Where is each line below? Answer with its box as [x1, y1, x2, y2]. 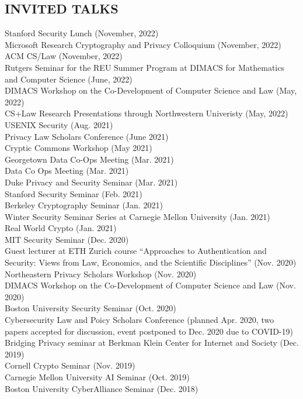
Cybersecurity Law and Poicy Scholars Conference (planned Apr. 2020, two [5, 314, 274, 326]
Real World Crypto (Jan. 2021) [5, 222, 117, 234]
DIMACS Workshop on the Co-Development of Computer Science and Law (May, [5, 84, 297, 97]
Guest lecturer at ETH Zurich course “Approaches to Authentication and [5, 245, 267, 257]
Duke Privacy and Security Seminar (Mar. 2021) [5, 176, 178, 188]
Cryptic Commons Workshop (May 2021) [5, 142, 152, 154]
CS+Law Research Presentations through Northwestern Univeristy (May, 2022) [5, 107, 288, 119]
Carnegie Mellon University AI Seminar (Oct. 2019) [5, 371, 190, 383]
